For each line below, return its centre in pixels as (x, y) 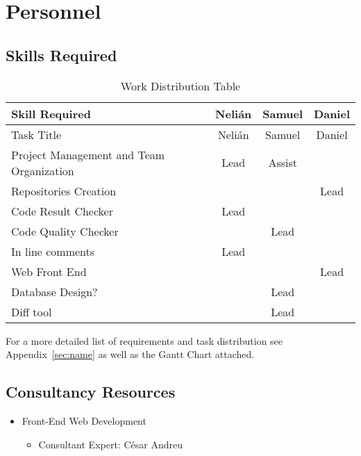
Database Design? (54, 291)
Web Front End (49, 271)
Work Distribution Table (180, 85)
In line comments (53, 251)
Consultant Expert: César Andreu (110, 444)
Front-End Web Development (84, 420)
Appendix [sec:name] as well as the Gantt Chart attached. (130, 354)
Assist (283, 163)
